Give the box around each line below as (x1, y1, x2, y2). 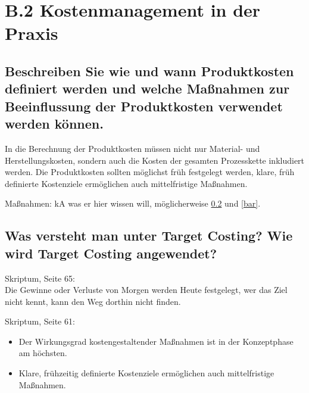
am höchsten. (18, 347, 67, 359)
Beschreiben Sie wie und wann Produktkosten (5, 61, 294, 80)
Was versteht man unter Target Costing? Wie (5, 226, 293, 245)
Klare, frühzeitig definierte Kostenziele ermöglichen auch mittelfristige (18, 367, 274, 379)
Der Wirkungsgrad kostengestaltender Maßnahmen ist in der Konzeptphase (18, 335, 294, 347)
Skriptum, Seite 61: (5, 315, 75, 327)
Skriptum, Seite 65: (5, 272, 75, 284)
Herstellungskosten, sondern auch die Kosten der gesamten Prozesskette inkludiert (5, 154, 305, 166)
